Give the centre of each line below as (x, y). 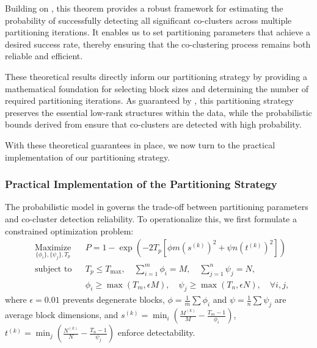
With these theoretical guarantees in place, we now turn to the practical (140, 144)
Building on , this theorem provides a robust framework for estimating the (144, 8)
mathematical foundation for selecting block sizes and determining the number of (157, 88)
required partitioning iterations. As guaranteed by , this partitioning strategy (149, 100)
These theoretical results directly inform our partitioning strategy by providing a (156, 76)
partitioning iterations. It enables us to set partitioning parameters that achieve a (158, 32)
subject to (53, 269)
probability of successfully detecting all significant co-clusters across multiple (148, 20)
